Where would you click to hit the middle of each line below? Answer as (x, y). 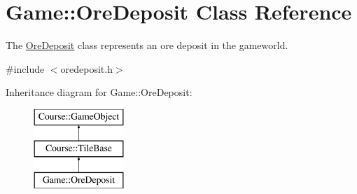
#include (25, 68)
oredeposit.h (86, 68)
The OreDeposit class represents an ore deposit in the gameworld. (147, 45)
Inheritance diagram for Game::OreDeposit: (99, 92)
